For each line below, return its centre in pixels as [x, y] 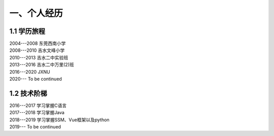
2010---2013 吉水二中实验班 [39, 57]
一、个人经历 [36, 13]
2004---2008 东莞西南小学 [38, 44]
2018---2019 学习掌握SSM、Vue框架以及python [59, 120]
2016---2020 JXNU [30, 72]
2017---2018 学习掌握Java [37, 113]
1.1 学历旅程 [27, 31]
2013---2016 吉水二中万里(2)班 [42, 65]
